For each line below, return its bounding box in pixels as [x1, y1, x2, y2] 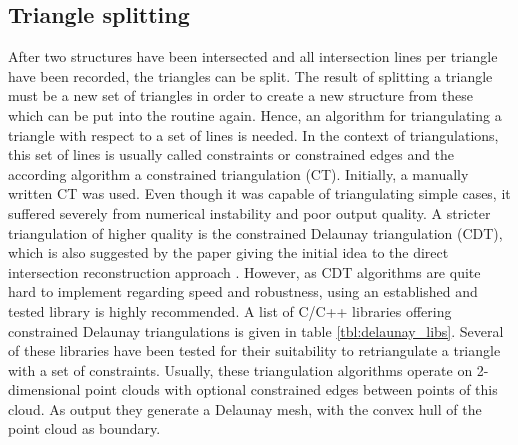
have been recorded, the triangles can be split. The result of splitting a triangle [8, 65, 493, 86]
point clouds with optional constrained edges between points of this [85, 379, 498, 400]
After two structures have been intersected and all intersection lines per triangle [8, 46, 498, 67]
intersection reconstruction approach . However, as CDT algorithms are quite [8, 261, 481, 282]
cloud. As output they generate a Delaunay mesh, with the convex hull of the [8, 398, 482, 419]
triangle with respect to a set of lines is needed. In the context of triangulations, [8, 124, 499, 145]
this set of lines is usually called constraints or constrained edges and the [8, 144, 455, 165]
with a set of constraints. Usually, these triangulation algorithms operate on [8, 359, 473, 380]
